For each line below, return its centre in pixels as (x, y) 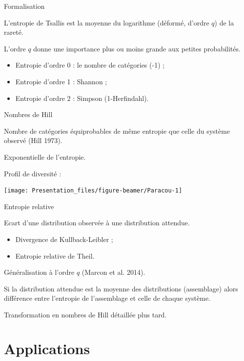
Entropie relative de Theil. (55, 255)
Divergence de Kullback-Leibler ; (64, 239)
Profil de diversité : (33, 173)
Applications (47, 348)
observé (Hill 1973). (33, 140)
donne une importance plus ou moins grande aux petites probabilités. (137, 48)
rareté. (14, 32)
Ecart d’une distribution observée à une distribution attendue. (97, 223)
